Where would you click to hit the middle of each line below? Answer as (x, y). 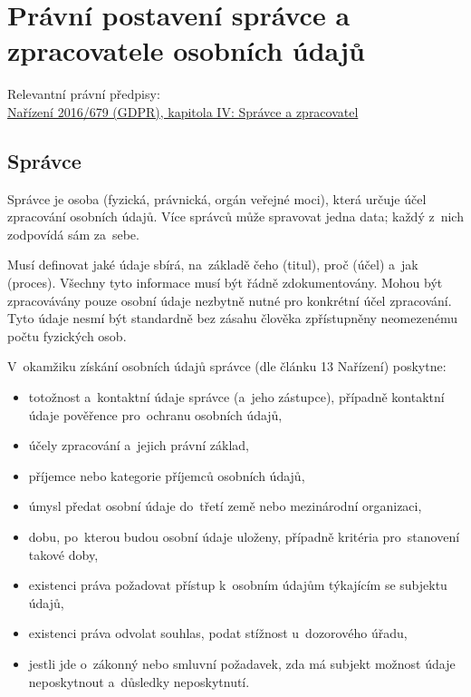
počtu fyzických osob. (67, 335)
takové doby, (63, 554)
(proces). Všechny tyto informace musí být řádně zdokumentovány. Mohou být (225, 283)
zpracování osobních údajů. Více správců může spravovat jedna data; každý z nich (235, 216)
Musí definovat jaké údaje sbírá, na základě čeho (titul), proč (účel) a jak (213, 265)
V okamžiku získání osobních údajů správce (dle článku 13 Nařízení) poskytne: (227, 366)
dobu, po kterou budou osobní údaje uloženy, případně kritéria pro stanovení (244, 537)
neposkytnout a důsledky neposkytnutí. (139, 681)
